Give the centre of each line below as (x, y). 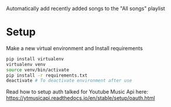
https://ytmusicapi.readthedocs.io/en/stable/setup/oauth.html (81, 98)
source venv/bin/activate (37, 70)
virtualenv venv (26, 64)
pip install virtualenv (35, 59)
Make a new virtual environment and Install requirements (75, 48)
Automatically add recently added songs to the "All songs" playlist (85, 8)
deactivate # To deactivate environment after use (69, 81)
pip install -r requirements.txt (47, 75)
